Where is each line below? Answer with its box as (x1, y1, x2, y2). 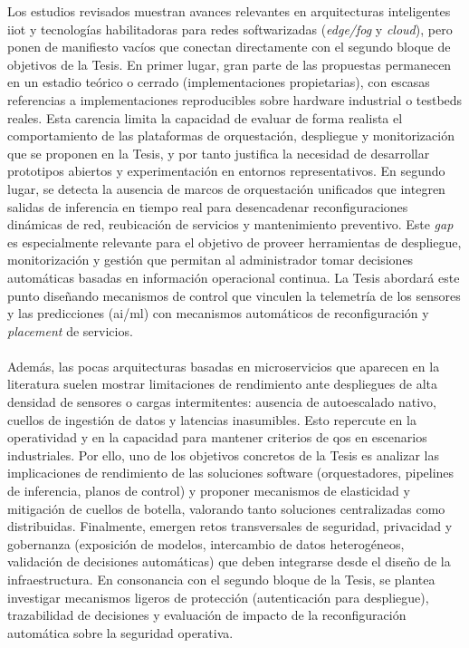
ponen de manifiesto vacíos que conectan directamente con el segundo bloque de (7, 37, 451, 56)
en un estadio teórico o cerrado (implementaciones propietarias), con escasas (7, 73, 430, 92)
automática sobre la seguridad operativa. (7, 623, 234, 642)
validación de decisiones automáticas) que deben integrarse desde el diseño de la (7, 552, 451, 571)
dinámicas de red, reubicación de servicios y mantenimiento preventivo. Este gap (7, 215, 454, 234)
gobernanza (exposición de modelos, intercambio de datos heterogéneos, (7, 534, 405, 553)
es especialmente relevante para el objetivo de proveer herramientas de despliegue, (7, 232, 462, 251)
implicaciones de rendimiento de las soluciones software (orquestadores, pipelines (7, 463, 455, 482)
